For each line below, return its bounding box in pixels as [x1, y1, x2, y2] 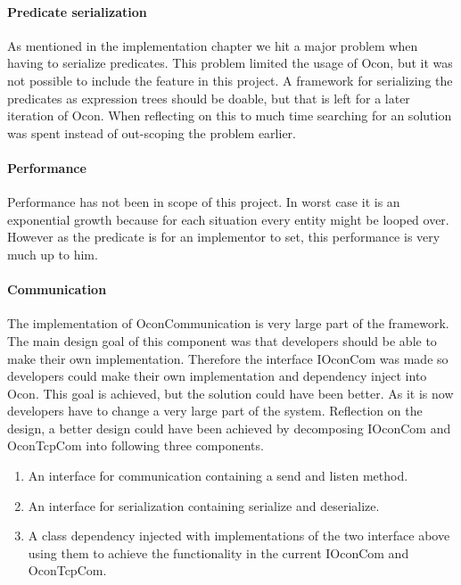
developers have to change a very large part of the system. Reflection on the [7, 401, 423, 420]
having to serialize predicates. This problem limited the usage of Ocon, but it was [7, 54, 453, 72]
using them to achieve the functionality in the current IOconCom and [28, 543, 409, 562]
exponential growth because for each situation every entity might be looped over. [7, 210, 449, 228]
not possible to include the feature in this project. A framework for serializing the [7, 70, 453, 89]
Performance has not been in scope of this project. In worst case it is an [7, 193, 400, 211]
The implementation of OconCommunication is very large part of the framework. [7, 314, 449, 333]
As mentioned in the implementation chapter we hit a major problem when [7, 36, 418, 54]
